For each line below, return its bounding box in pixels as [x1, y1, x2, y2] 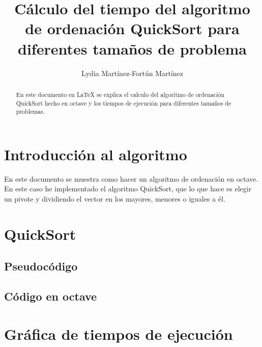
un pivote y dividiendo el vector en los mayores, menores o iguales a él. [4, 193, 225, 204]
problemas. [16, 107, 45, 116]
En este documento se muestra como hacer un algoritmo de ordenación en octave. [4, 173, 258, 184]
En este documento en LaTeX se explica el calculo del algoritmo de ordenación [16, 90, 224, 98]
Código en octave [4, 288, 97, 304]
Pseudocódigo [4, 258, 78, 274]
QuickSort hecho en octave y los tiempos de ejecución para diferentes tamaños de [16, 98, 231, 107]
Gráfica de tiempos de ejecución [4, 323, 233, 344]
